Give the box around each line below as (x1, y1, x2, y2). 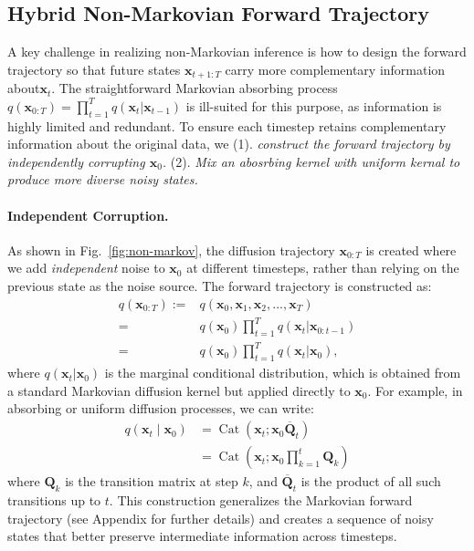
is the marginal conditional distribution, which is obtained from (104, 363, 461, 382)
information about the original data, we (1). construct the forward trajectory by (7, 134, 450, 153)
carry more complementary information (225, 59, 446, 78)
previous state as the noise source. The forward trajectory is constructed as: (7, 276, 432, 295)
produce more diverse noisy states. (7, 170, 198, 189)
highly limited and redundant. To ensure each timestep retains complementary (7, 116, 447, 135)
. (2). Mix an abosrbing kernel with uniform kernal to (162, 151, 460, 171)
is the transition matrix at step (65, 472, 238, 491)
